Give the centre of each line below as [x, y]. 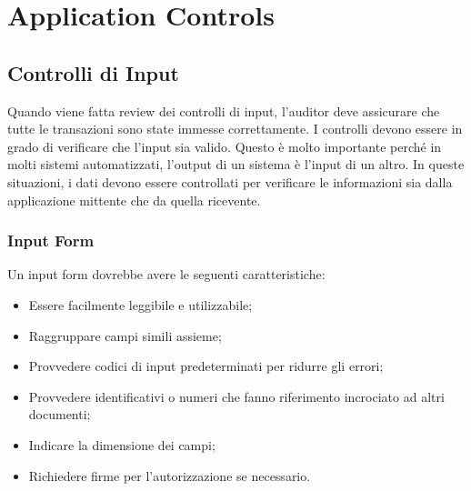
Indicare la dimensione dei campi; [122, 444]
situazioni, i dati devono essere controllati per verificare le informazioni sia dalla [230, 181]
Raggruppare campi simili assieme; [125, 335]
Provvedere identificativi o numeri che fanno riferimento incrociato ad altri [236, 396]
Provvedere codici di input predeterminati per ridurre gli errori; [206, 366]
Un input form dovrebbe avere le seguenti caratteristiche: [166, 274]
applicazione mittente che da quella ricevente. [134, 200]
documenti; [60, 414]
